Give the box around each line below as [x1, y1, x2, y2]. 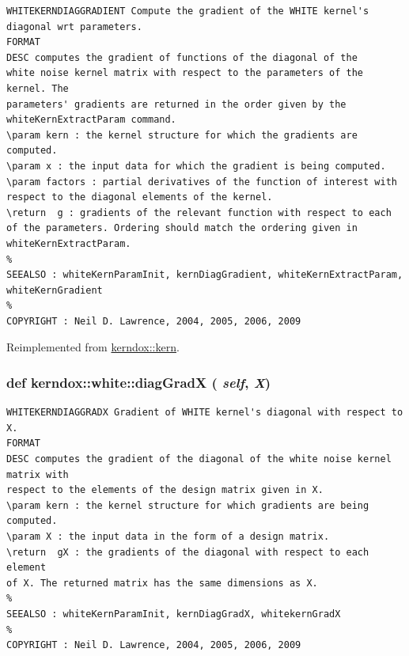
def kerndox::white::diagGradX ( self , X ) [6, 372, 271, 392]
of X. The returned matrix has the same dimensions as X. [6, 577, 318, 589]
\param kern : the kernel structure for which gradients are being [6, 499, 369, 511]
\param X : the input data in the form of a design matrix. [6, 531, 330, 543]
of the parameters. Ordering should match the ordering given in [6, 222, 358, 234]
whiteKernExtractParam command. [6, 114, 176, 126]
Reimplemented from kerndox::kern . [6, 339, 180, 355]
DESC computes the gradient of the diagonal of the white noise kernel [6, 453, 392, 465]
